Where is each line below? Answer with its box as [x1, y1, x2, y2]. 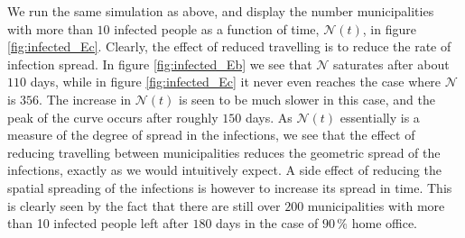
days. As [245, 107, 293, 126]
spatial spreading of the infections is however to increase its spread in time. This [7, 178, 452, 197]
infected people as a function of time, [114, 19, 320, 38]
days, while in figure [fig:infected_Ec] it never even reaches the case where [30, 72, 442, 91]
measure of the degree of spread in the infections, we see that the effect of [7, 125, 415, 144]
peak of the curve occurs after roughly [7, 107, 219, 126]
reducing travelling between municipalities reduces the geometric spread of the [7, 142, 441, 161]
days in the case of [216, 214, 319, 233]
